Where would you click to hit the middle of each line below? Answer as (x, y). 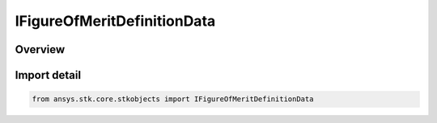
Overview (40, 49)
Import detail (48, 75)
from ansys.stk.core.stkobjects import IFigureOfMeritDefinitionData (173, 99)
